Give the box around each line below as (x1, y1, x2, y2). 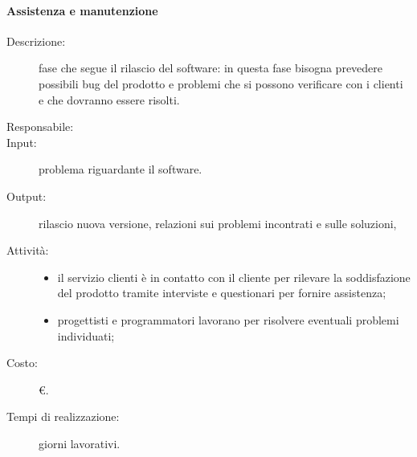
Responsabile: (6, 118, 74, 135)
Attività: (6, 242, 49, 259)
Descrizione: (6, 32, 66, 49)
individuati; (57, 327, 115, 344)
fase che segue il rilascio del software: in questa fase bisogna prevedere (39, 59, 383, 76)
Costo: (6, 354, 38, 371)
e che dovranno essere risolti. (39, 91, 180, 108)
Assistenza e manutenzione (6, 2, 158, 18)
